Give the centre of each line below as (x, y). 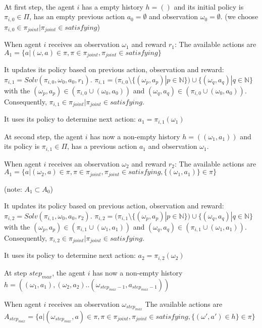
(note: (13, 188)
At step (16, 272)
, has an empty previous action (77, 16)
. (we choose (239, 16)
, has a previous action (102, 146)
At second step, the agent (44, 136)
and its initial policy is (209, 6)
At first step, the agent (39, 6)
